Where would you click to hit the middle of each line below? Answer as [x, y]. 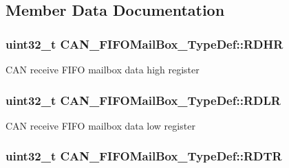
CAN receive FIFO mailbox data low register [100, 125]
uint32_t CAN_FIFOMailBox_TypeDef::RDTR [144, 156]
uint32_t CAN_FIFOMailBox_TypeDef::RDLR [143, 100]
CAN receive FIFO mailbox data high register [103, 69]
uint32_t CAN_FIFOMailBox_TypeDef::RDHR [144, 44]
